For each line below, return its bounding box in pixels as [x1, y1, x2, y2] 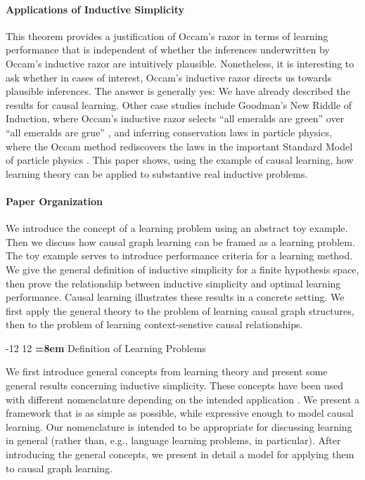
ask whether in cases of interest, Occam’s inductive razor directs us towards [6, 70, 332, 84]
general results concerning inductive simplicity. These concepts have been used [6, 378, 344, 393]
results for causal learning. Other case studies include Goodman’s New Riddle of [6, 97, 352, 112]
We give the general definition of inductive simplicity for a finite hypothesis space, [6, 261, 359, 276]
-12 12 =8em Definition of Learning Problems [6, 340, 206, 355]
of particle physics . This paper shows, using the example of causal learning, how [6, 153, 354, 167]
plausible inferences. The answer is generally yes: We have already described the [6, 84, 350, 98]
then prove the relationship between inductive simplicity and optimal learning [6, 275, 341, 290]
